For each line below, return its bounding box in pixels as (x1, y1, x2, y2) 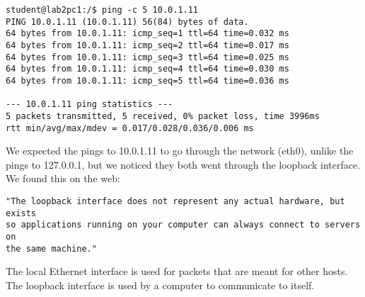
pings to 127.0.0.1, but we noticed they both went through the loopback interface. (6, 157, 361, 172)
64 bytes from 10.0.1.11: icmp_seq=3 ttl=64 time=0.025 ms (6, 52, 289, 62)
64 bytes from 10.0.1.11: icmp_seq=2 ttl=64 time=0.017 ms (6, 40, 289, 50)
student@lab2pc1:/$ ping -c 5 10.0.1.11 (6, 5, 199, 15)
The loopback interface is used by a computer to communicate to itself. (6, 277, 315, 292)
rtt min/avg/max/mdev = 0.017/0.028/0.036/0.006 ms (6, 123, 254, 133)
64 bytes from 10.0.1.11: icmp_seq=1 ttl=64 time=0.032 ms (6, 28, 289, 39)
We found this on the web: (6, 171, 120, 186)
